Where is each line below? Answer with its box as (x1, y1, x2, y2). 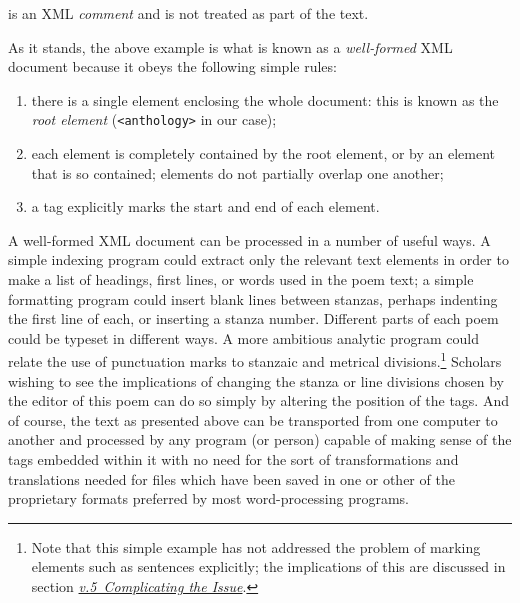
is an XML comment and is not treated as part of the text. (8, 3, 369, 23)
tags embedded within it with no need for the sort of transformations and (8, 449, 459, 469)
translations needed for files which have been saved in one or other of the (8, 468, 455, 489)
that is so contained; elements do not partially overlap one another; (31, 162, 444, 183)
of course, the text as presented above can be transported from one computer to (8, 409, 498, 430)
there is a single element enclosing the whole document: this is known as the (31, 89, 499, 110)
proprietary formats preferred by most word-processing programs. (8, 488, 410, 509)
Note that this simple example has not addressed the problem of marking (31, 536, 481, 557)
